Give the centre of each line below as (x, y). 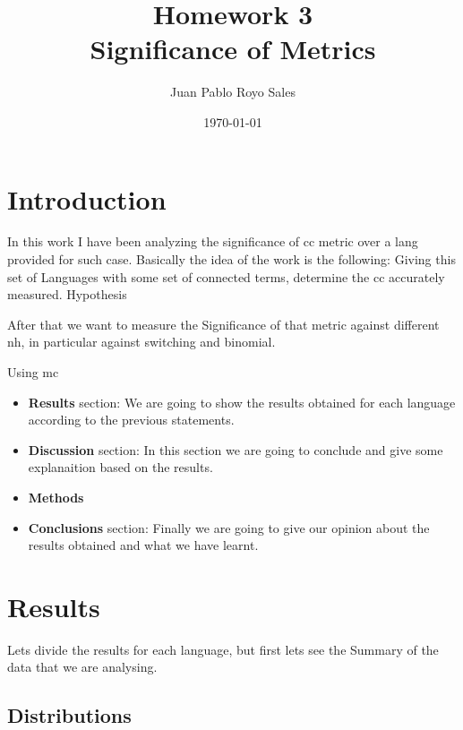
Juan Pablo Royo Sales (233, 92)
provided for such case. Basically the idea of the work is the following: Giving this (231, 259)
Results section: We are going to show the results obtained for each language (242, 402)
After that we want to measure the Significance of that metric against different (223, 324)
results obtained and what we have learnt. (143, 545)
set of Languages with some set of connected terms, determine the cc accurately (226, 276)
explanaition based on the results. (120, 467)
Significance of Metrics (233, 49)
